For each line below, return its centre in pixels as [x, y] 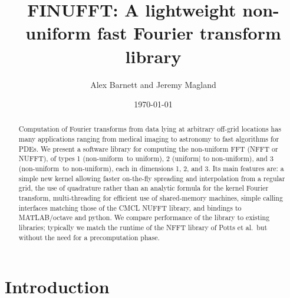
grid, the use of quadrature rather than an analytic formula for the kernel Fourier [144, 188]
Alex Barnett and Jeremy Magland [153, 84]
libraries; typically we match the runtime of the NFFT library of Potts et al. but [143, 227]
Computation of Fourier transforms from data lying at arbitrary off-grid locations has [150, 129]
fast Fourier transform [189, 33]
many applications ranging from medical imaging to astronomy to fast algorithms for [149, 139]
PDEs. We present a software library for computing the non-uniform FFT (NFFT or [148, 148]
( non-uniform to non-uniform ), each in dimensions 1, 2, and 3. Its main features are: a [151, 168]
